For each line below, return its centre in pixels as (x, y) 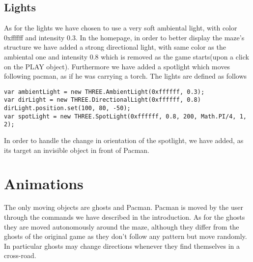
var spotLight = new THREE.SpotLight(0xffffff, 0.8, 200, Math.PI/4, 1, (125, 116)
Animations (44, 184)
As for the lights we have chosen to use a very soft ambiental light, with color (121, 28)
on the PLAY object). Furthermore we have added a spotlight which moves (117, 66)
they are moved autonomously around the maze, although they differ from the (122, 226)
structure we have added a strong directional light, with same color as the (115, 47)
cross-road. (20, 255)
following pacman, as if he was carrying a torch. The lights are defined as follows (126, 76)
